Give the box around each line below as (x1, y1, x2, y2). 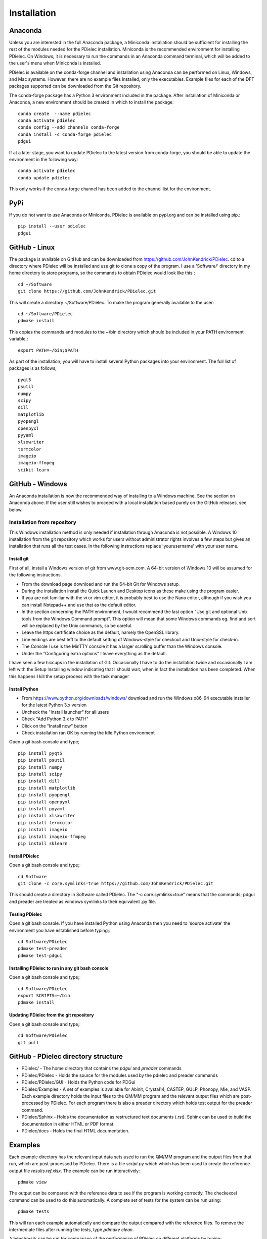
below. (9, 507, 23, 512)
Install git (9, 556, 29, 562)
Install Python (9, 686, 39, 692)
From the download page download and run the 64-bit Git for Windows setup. (21, 581, 180, 587)
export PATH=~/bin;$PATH (18, 347, 78, 353)
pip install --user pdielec (18, 224, 86, 229)
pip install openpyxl (18, 799, 70, 805)
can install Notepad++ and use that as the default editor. (21, 602, 136, 608)
